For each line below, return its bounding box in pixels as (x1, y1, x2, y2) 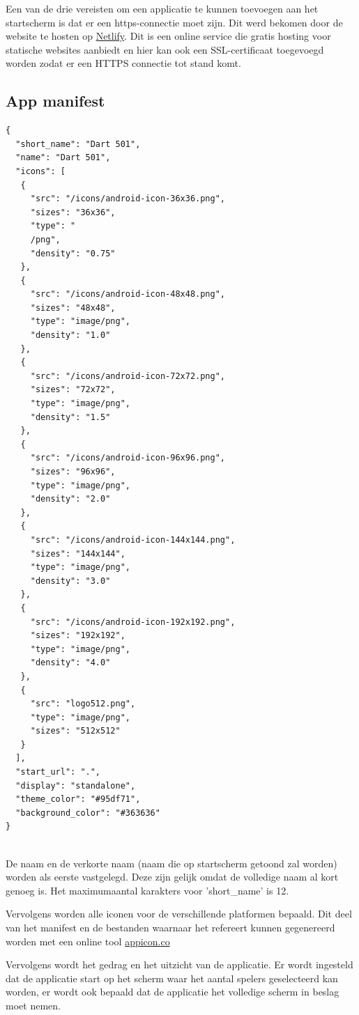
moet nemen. (6, 998, 61, 1012)
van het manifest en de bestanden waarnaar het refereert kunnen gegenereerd (6, 920, 335, 935)
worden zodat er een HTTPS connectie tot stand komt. (6, 56, 241, 70)
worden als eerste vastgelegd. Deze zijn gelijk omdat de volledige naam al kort (6, 869, 339, 884)
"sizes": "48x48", (30, 302, 116, 313)
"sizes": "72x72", (30, 385, 116, 395)
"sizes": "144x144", (30, 548, 125, 559)
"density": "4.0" (30, 658, 111, 668)
